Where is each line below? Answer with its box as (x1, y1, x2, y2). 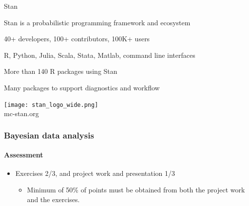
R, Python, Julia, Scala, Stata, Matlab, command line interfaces (4, 50, 195, 60)
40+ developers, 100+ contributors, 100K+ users (4, 34, 150, 44)
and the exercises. (27, 194, 80, 204)
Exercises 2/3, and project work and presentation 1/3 (15, 168, 175, 178)
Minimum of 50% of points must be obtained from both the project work (27, 185, 245, 195)
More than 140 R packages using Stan (4, 66, 117, 76)
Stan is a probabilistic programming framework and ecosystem (4, 17, 191, 27)
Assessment (4, 150, 43, 160)
